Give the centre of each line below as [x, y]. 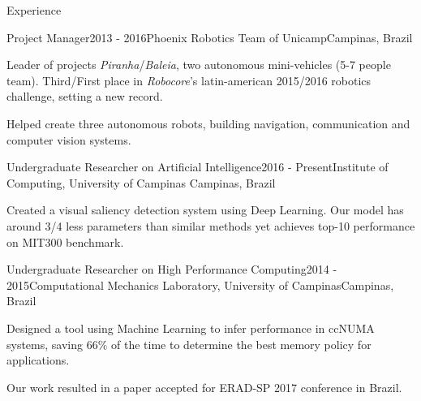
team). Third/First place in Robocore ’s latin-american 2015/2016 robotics [189, 80]
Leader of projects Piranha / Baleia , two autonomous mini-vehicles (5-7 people [199, 65]
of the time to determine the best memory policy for [241, 344]
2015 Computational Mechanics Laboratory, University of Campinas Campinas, [200, 285]
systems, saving [45, 344]
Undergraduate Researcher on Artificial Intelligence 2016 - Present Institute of [198, 167]
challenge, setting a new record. [85, 96]
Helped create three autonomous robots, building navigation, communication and [208, 123]
